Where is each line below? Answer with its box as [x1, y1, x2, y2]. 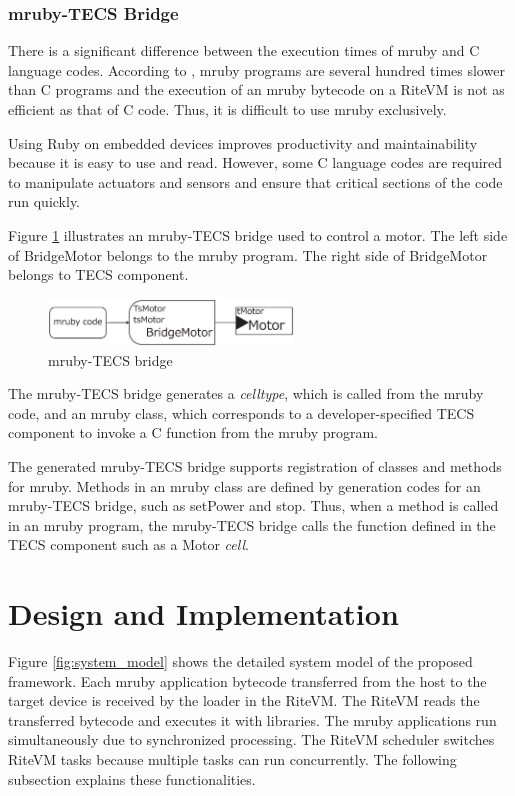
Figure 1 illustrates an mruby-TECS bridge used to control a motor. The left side [8, 224, 508, 245]
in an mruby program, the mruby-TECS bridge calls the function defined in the [8, 514, 496, 535]
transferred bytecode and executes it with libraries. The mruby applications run [8, 709, 497, 730]
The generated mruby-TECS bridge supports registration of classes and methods [8, 455, 502, 476]
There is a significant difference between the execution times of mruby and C [8, 40, 480, 61]
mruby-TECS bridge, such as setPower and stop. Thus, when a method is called [8, 495, 499, 516]
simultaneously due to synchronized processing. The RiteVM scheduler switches [8, 729, 495, 750]
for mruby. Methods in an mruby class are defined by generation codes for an [8, 475, 481, 496]
